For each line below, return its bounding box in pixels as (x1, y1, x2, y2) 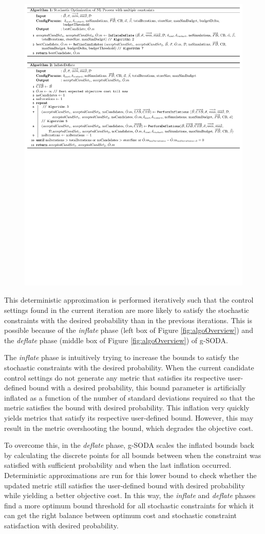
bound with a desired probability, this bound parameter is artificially (29, 382, 246, 393)
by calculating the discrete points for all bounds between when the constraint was (4, 449, 261, 460)
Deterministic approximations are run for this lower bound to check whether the (4, 469, 257, 480)
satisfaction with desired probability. (4, 520, 119, 530)
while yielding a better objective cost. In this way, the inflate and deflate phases (4, 490, 256, 501)
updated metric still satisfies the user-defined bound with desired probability (4, 480, 245, 490)
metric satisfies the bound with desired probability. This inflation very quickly (4, 402, 250, 413)
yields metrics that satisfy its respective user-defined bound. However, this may (4, 412, 254, 423)
